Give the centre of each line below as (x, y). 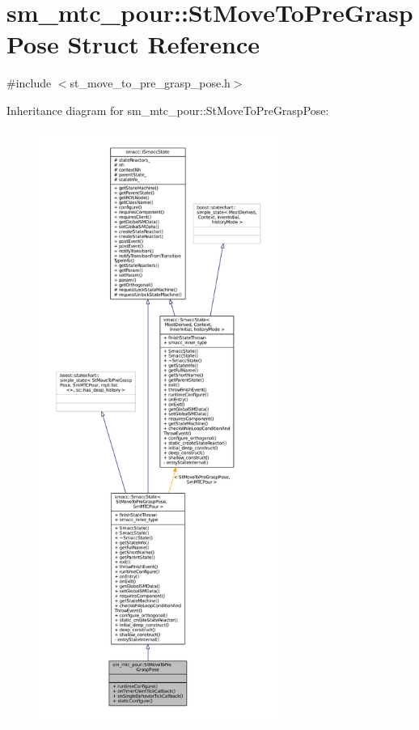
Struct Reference (164, 44)
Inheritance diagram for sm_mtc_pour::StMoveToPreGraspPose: (168, 110)
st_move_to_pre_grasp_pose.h (150, 83)
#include (29, 83)
